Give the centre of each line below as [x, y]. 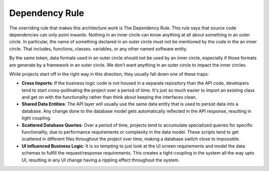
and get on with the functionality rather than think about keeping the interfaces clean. [109, 97]
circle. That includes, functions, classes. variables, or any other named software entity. [98, 49]
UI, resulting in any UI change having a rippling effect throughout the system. [101, 160]
